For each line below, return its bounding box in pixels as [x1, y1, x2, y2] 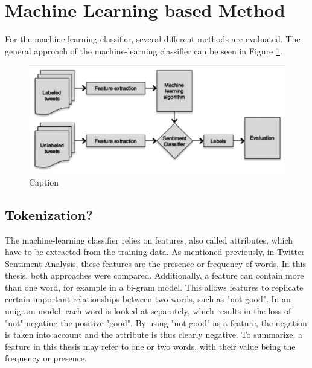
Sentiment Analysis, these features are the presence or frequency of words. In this [5, 257, 306, 270]
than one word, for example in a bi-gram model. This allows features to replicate [5, 280, 304, 293]
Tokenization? [5, 205, 93, 224]
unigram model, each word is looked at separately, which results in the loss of [5, 305, 291, 317]
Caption [29, 175, 59, 188]
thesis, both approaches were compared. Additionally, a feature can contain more [5, 269, 304, 282]
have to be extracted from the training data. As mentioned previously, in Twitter [5, 245, 305, 258]
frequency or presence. [5, 352, 87, 364]
